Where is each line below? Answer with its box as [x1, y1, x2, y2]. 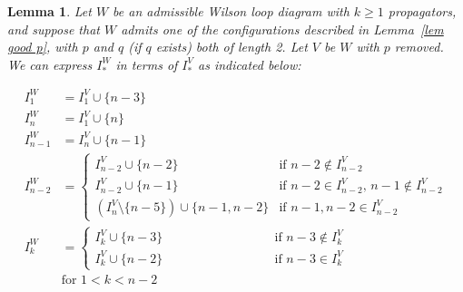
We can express [7, 54, 93, 73]
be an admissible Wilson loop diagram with [113, 2, 350, 20]
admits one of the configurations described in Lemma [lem [121, 19, 444, 38]
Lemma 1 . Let [7, 2, 92, 20]
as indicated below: [198, 54, 301, 73]
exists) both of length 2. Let [155, 37, 308, 56]
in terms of [115, 54, 178, 73]
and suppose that [7, 19, 100, 38]
